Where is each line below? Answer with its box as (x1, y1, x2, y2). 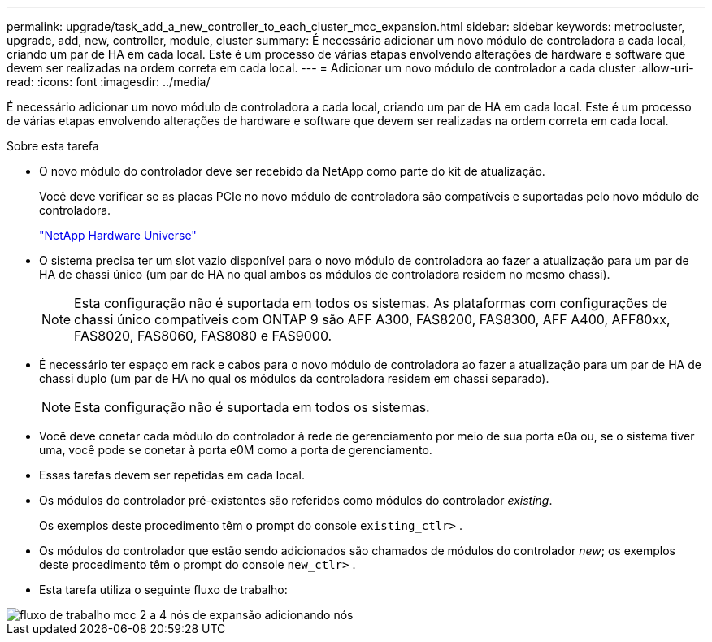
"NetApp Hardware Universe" (39, 228, 197, 242)
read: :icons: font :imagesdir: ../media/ (7, 75, 211, 89)
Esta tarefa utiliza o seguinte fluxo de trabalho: (39, 583, 288, 596)
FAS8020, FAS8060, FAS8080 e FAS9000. (74, 328, 332, 344)
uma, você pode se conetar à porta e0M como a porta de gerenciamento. (39, 443, 432, 457)
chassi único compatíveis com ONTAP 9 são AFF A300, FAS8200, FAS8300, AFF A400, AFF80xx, (74, 311, 671, 328)
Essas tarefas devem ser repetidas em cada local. (39, 468, 306, 482)
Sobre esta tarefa (7, 139, 99, 153)
